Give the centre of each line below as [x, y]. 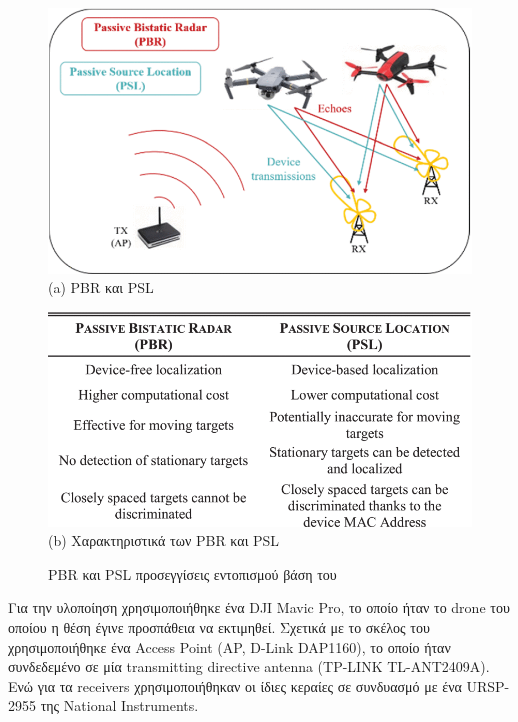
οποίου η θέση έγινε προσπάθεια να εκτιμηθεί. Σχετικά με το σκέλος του [219, 626]
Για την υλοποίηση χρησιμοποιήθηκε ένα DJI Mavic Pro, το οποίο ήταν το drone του [259, 607]
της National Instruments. [119, 705]
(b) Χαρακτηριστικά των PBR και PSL [164, 540]
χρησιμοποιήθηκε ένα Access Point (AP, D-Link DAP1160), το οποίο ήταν [229, 646]
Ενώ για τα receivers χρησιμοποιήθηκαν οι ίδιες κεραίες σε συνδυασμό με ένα [235, 685]
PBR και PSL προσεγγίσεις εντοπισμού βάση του [192, 573]
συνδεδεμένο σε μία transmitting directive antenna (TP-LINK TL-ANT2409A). [249, 666]
